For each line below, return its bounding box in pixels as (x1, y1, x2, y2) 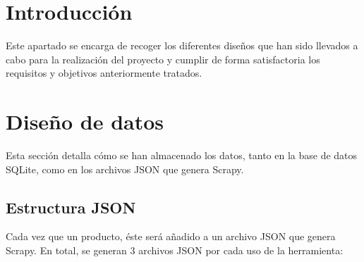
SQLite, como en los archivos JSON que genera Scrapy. (6, 161, 244, 176)
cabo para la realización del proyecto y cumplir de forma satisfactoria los (6, 51, 320, 66)
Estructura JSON (6, 196, 136, 218)
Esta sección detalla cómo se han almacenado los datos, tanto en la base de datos (6, 148, 358, 163)
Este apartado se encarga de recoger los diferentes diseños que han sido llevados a (6, 38, 358, 53)
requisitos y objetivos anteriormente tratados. (6, 65, 202, 80)
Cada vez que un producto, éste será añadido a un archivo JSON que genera (6, 229, 336, 244)
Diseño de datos (6, 107, 164, 136)
